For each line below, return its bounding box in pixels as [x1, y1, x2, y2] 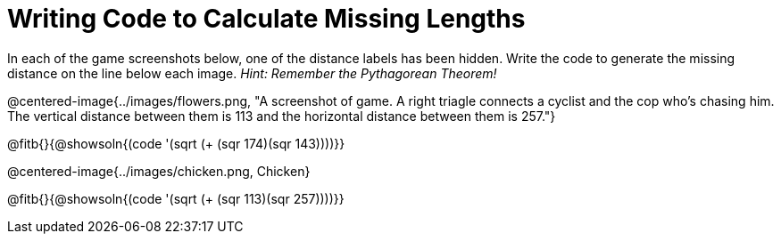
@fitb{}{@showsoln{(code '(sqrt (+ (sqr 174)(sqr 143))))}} [7, 135, 345, 151]
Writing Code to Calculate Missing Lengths [7, 4, 526, 34]
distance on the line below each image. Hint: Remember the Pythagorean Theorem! [7, 65, 497, 81]
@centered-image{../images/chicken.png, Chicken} [7, 163, 311, 179]
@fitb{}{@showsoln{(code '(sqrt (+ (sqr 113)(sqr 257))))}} [7, 190, 345, 206]
